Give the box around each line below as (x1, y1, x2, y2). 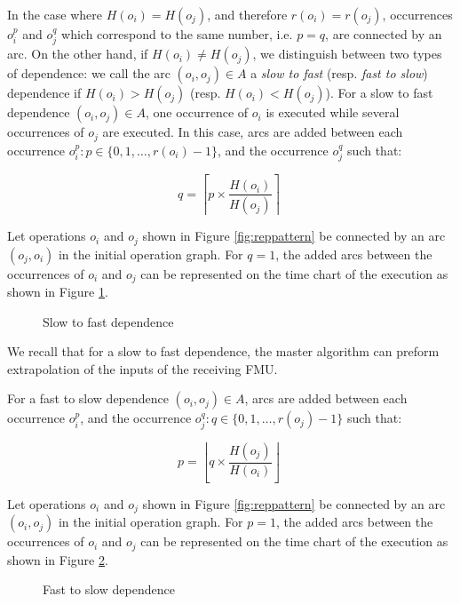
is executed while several (266, 103, 400, 122)
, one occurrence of (145, 103, 249, 122)
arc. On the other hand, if (7, 44, 148, 63)
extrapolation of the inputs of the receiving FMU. (7, 359, 278, 377)
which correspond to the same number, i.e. (61, 25, 293, 43)
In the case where (7, 5, 103, 23)
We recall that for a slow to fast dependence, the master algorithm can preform (7, 342, 440, 361)
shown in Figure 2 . (7, 550, 108, 568)
